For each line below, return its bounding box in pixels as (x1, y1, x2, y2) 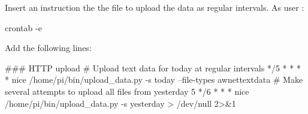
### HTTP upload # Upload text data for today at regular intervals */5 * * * (5, 61, 301, 74)
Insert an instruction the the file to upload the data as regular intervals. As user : (5, 1, 304, 13)
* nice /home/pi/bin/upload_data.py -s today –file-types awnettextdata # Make (5, 73, 303, 86)
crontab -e (5, 21, 42, 34)
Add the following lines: (5, 41, 92, 54)
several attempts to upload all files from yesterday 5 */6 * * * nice (5, 85, 249, 97)
